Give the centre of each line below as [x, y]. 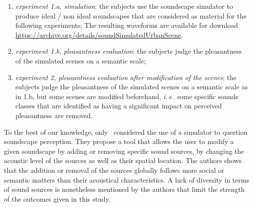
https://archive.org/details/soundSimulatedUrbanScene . [99, 34]
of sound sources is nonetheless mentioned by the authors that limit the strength [124, 189]
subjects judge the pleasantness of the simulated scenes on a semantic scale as [132, 87]
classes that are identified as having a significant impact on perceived [118, 106]
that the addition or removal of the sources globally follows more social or [114, 170]
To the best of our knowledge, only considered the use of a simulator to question [126, 132]
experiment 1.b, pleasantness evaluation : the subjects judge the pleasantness [129, 51]
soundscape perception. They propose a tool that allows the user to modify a [119, 141]
